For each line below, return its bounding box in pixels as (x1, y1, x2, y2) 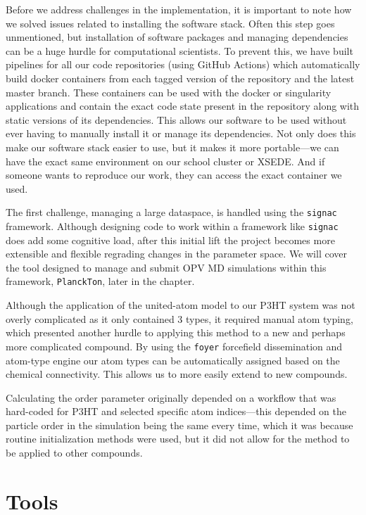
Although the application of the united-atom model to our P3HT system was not (6, 298, 355, 312)
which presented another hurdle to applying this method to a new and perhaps (6, 325, 346, 340)
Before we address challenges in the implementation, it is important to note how (6, 2, 352, 16)
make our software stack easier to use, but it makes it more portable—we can (6, 139, 339, 154)
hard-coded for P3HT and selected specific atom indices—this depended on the (6, 404, 346, 419)
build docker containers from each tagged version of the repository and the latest (6, 70, 355, 85)
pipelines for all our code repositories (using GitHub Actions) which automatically (6, 57, 360, 72)
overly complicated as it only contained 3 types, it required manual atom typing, (6, 311, 353, 326)
